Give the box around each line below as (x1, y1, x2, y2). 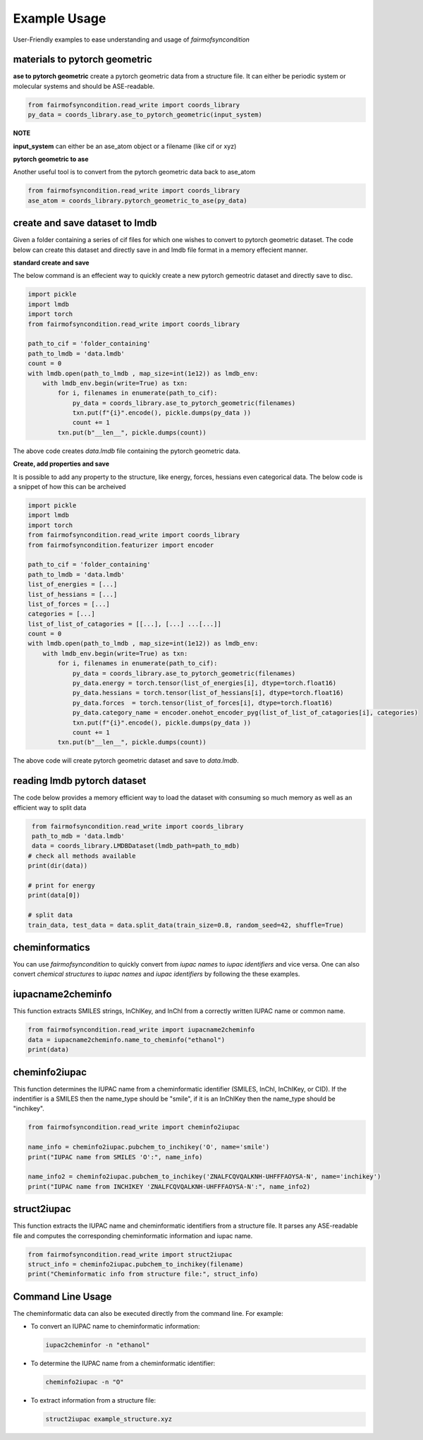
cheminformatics (13, 941, 91, 953)
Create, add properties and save (13, 459, 109, 468)
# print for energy (27, 882, 95, 889)
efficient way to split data (13, 803, 87, 811)
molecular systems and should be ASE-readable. (13, 82, 155, 90)
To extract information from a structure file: (30, 1396, 157, 1405)
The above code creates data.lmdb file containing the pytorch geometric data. (13, 447, 241, 455)
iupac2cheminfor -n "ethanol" (45, 1341, 150, 1349)
